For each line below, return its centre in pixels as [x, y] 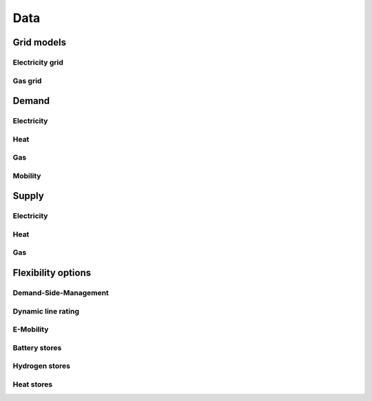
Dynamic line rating [46, 311]
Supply [28, 196]
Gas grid [27, 80]
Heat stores [33, 384]
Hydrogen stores [41, 366]
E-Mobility [31, 329]
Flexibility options [52, 273]
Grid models [40, 42]
